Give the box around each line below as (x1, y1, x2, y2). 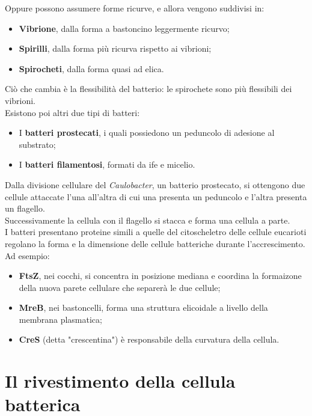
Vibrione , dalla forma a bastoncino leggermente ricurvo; (19, 22, 230, 34)
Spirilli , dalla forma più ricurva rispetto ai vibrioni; (19, 42, 212, 55)
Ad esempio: (5, 249, 50, 262)
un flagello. (5, 202, 45, 215)
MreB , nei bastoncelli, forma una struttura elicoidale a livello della (19, 301, 268, 314)
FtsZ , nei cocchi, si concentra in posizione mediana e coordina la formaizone (19, 269, 302, 282)
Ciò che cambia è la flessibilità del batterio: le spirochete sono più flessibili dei (5, 82, 292, 95)
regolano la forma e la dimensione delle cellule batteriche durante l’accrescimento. (5, 237, 305, 249)
